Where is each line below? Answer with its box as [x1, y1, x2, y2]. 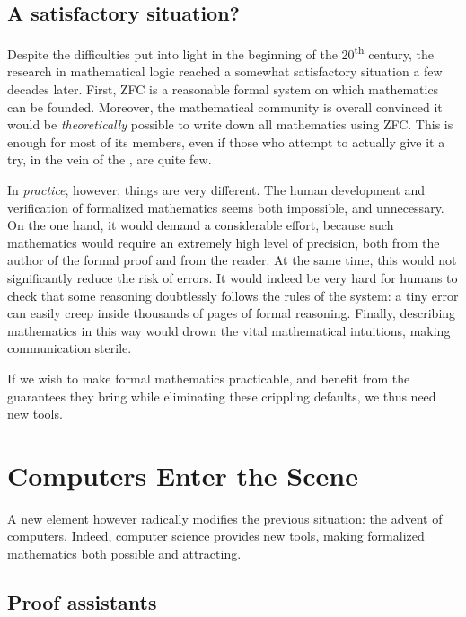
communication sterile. [7, 339, 132, 357]
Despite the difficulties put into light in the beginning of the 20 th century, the [7, 42, 434, 63]
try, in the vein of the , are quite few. [7, 150, 212, 169]
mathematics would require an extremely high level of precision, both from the [7, 233, 440, 251]
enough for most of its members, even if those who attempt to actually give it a [7, 132, 445, 151]
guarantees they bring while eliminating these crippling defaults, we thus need [7, 386, 436, 405]
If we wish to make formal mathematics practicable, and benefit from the [7, 368, 410, 387]
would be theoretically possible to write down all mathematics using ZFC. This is [7, 115, 453, 134]
